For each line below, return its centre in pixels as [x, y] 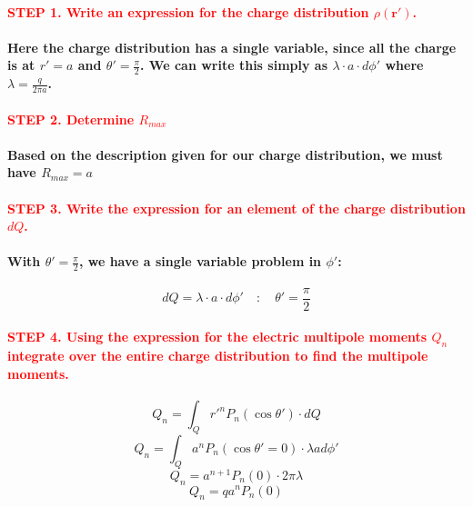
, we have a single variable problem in [200, 261]
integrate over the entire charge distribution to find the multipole [218, 356]
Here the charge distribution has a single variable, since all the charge [232, 47]
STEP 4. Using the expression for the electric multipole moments [217, 337]
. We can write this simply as [234, 65]
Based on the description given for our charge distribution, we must [225, 154]
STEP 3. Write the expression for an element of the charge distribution [236, 208]
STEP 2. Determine [71, 119]
